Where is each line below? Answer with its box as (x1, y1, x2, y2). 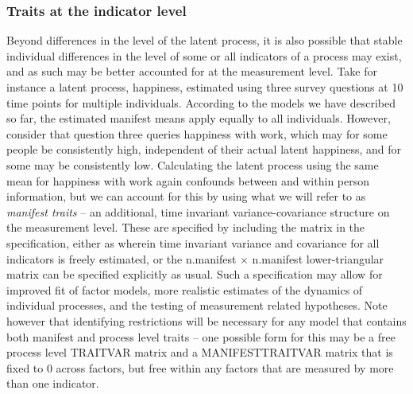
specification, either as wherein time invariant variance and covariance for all (6, 234, 380, 251)
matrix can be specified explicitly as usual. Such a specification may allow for (6, 266, 383, 283)
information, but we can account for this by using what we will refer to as (6, 188, 366, 205)
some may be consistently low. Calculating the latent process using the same (6, 156, 379, 173)
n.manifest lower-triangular (252, 250, 384, 267)
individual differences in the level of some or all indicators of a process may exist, (6, 47, 402, 64)
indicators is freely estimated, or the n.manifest (6, 250, 237, 267)
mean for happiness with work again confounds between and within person (6, 172, 370, 189)
